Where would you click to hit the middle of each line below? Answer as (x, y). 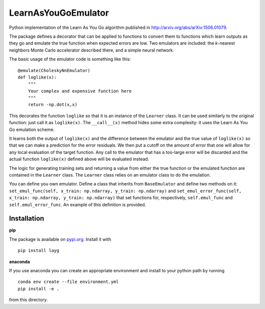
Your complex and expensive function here (80, 91)
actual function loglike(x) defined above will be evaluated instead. (79, 159)
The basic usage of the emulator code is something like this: (70, 59)
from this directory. (28, 300)
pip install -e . (39, 289)
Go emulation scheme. (32, 129)
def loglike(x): (37, 77)
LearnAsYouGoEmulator (59, 13)
